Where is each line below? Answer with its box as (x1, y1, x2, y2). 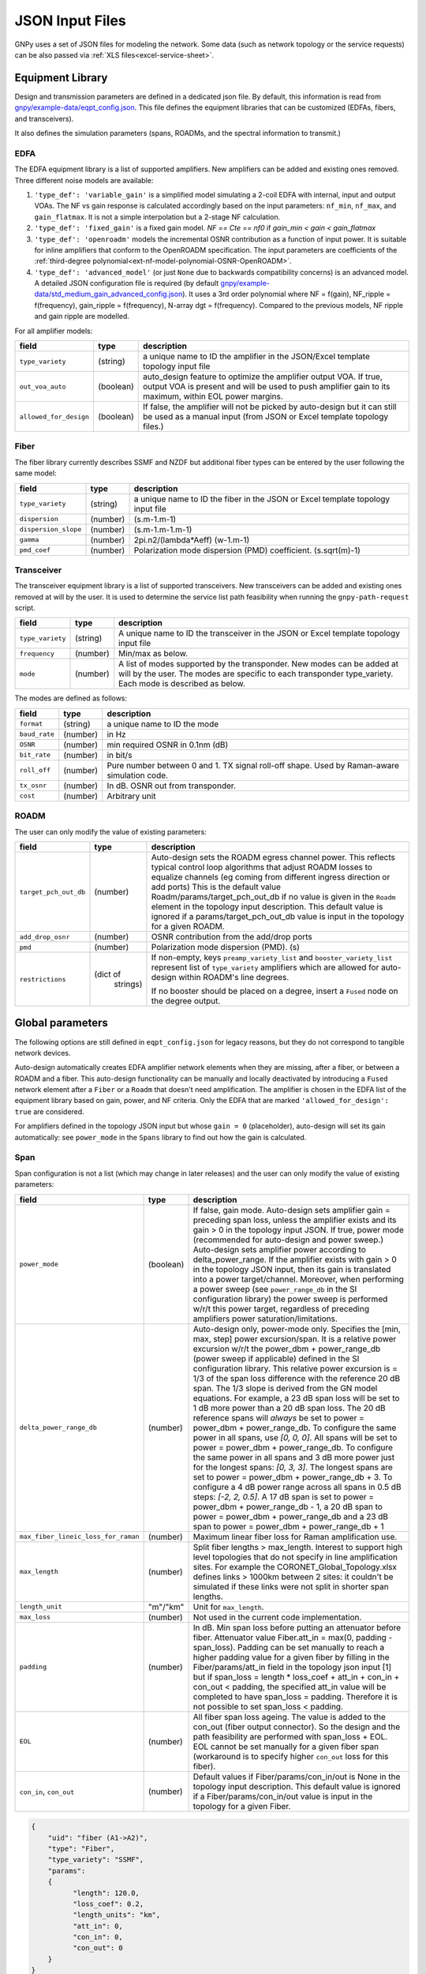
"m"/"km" (148, 1601, 185, 1612)
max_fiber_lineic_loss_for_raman (19, 1533, 140, 1541)
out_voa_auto (19, 382, 66, 391)
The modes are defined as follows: (14, 693, 128, 703)
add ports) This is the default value (151, 881, 282, 892)
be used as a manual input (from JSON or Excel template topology (143, 411, 389, 422)
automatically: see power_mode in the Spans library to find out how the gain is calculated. (14, 1132, 307, 1142)
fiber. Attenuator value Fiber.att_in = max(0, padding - (192, 1631, 393, 1642)
